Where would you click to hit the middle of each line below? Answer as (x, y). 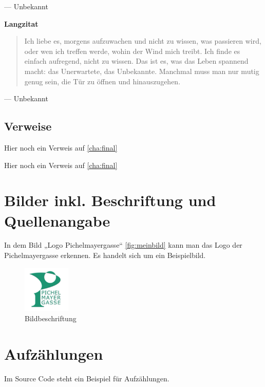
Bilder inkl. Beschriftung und (110, 200)
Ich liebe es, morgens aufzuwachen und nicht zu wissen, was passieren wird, (143, 41)
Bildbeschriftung (51, 318)
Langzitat (21, 23)
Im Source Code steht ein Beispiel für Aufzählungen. (87, 378)
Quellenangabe (57, 220)
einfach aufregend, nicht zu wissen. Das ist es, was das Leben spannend (136, 61)
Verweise (28, 126)
